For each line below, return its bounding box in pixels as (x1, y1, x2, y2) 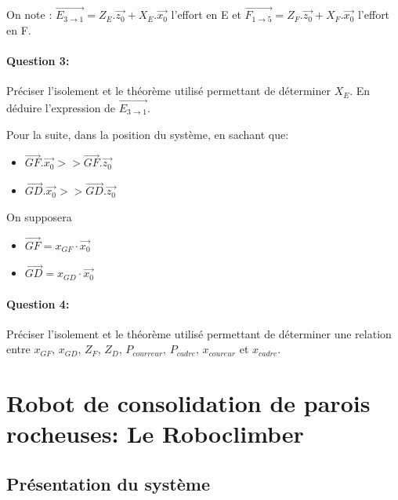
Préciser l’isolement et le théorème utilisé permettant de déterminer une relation (6, 325, 392, 341)
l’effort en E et (171, 6, 241, 23)
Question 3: (6, 53, 70, 68)
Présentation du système (6, 471, 210, 495)
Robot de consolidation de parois (6, 387, 371, 419)
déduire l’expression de (6, 100, 116, 116)
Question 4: (6, 295, 70, 312)
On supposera (6, 208, 72, 224)
